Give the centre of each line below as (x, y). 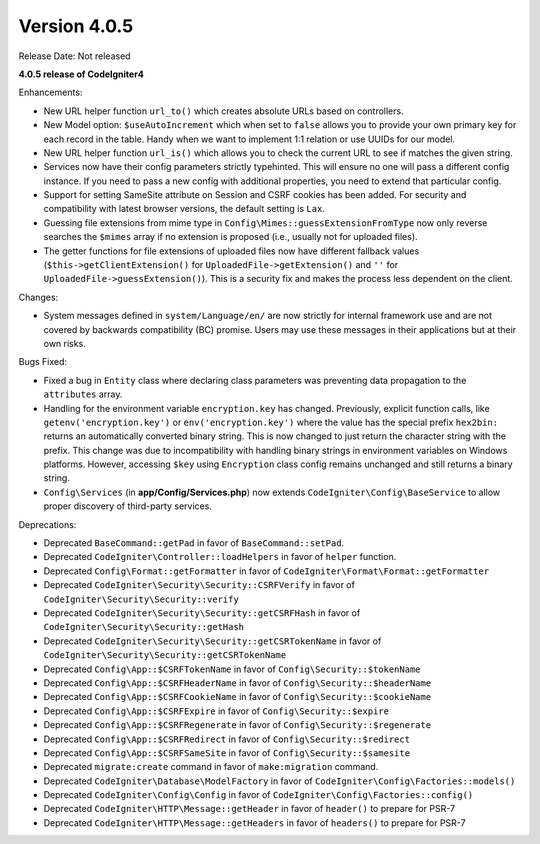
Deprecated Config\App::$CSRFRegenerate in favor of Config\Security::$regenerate (237, 725)
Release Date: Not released (74, 56)
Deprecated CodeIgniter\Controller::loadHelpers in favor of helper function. (220, 557)
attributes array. (83, 394)
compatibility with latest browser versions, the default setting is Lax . (184, 209)
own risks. (65, 343)
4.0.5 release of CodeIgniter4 (81, 74)
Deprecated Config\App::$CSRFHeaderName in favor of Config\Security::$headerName (237, 682)
